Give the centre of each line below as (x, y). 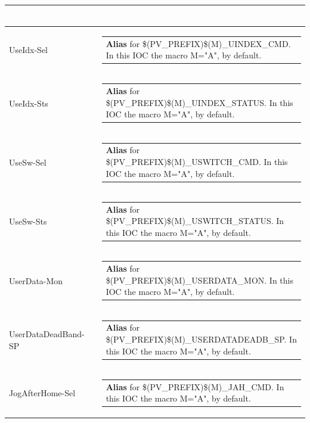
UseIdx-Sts (29, 103)
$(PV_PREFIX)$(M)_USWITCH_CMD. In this (197, 162)
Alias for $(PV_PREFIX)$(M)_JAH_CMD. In (195, 386)
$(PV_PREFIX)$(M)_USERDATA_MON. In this (199, 280)
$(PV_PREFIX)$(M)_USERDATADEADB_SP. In (201, 339)
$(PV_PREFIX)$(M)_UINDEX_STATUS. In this (199, 102)
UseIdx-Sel (29, 50)
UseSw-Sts (28, 221)
